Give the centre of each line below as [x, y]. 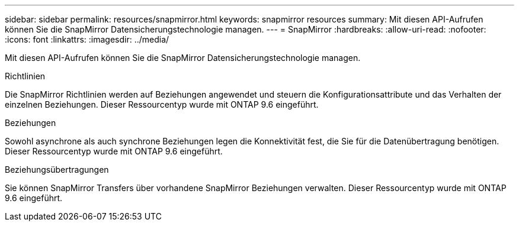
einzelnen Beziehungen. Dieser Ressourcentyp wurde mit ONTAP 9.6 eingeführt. [162, 104]
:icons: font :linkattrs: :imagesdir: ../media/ [87, 39]
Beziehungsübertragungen [57, 169]
